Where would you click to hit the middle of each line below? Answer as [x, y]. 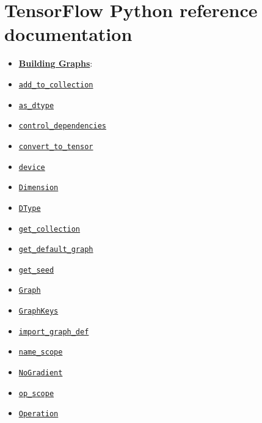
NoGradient [41, 373]
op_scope [36, 393]
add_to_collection [56, 85]
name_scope [41, 352]
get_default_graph [56, 250]
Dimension [38, 188]
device [32, 167]
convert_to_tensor [56, 146]
